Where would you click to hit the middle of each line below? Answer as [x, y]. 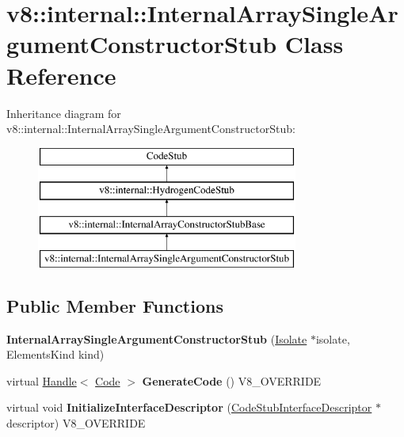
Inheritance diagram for [64, 113]
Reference [61, 75]
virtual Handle [42, 380]
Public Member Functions [115, 305]
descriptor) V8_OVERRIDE [76, 423]
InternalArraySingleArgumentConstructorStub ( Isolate [157, 338]
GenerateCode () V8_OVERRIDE [232, 380]
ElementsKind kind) [55, 354]
